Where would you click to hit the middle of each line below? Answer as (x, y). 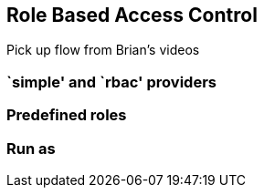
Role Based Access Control (132, 15)
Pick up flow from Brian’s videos (103, 50)
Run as (31, 148)
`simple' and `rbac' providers (111, 82)
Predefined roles (67, 115)
